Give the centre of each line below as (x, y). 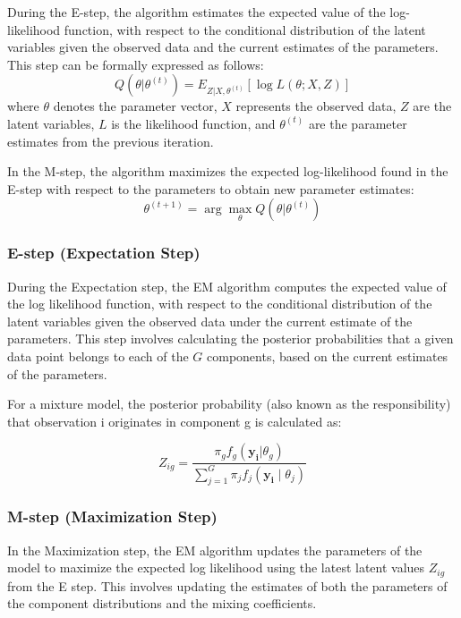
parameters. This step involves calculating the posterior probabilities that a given (230, 339)
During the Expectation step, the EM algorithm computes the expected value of (227, 286)
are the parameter (358, 123)
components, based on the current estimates (328, 356)
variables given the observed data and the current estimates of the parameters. (223, 47)
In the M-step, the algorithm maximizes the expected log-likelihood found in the (228, 171)
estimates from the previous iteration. (111, 141)
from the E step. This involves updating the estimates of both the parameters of (227, 585)
